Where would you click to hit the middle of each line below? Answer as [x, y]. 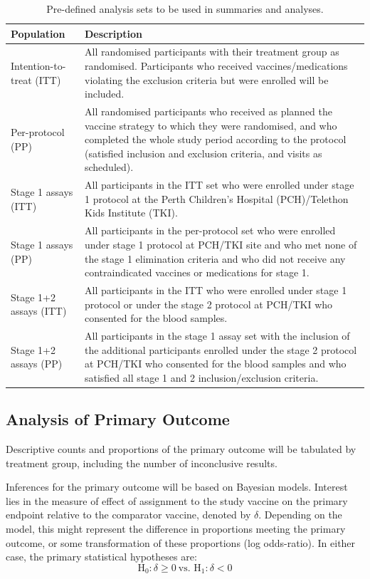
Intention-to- [38, 66]
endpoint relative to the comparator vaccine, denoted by [128, 515]
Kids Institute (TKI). [131, 213]
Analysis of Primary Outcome [118, 419]
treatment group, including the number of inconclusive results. [142, 463]
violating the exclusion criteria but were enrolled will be [206, 79]
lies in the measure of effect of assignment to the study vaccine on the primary [177, 500]
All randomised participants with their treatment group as [212, 52]
